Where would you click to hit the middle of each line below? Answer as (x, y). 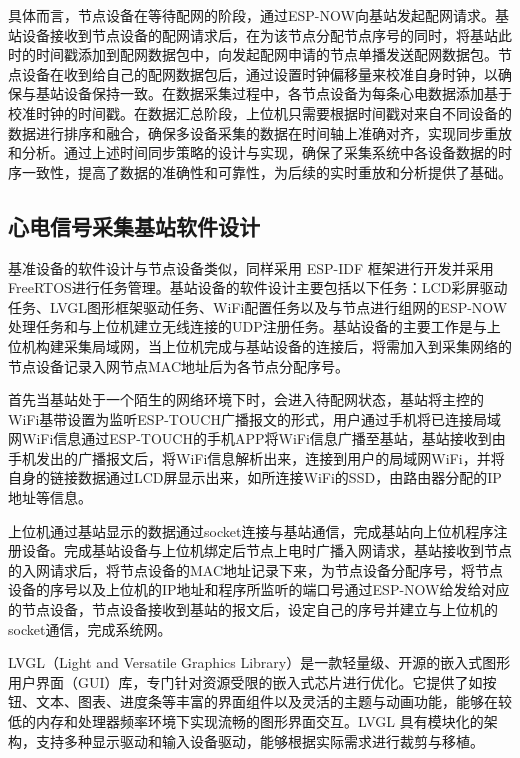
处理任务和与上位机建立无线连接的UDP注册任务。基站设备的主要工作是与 (247, 326)
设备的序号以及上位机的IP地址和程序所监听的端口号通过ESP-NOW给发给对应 (259, 589)
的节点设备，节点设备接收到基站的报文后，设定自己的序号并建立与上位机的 (253, 609)
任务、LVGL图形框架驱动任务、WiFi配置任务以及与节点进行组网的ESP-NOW (258, 306)
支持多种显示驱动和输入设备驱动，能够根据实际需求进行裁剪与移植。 (259, 740)
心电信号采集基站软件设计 (134, 225)
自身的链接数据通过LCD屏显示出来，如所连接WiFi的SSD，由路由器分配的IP (255, 477)
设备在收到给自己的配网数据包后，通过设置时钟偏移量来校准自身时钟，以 (259, 73)
